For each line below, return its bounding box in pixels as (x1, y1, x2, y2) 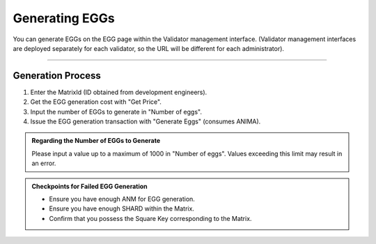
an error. (31, 159, 56, 167)
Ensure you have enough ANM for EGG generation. (49, 195, 195, 203)
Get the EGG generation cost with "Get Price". (30, 98, 162, 106)
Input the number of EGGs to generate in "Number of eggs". (30, 107, 202, 116)
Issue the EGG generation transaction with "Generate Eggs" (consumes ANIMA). (30, 117, 261, 125)
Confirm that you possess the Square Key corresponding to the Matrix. (49, 214, 252, 222)
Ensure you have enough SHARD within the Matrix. (49, 204, 195, 213)
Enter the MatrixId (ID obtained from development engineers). (30, 88, 207, 96)
